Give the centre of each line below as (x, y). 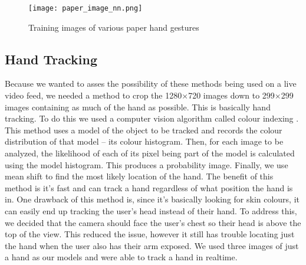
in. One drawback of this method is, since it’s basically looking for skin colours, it (152, 199)
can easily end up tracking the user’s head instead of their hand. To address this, (151, 210)
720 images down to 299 (231, 95)
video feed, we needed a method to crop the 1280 (93, 95)
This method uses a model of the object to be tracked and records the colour (144, 130)
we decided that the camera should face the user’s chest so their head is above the (153, 222)
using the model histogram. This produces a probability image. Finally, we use (147, 164)
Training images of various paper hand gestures (114, 27)
